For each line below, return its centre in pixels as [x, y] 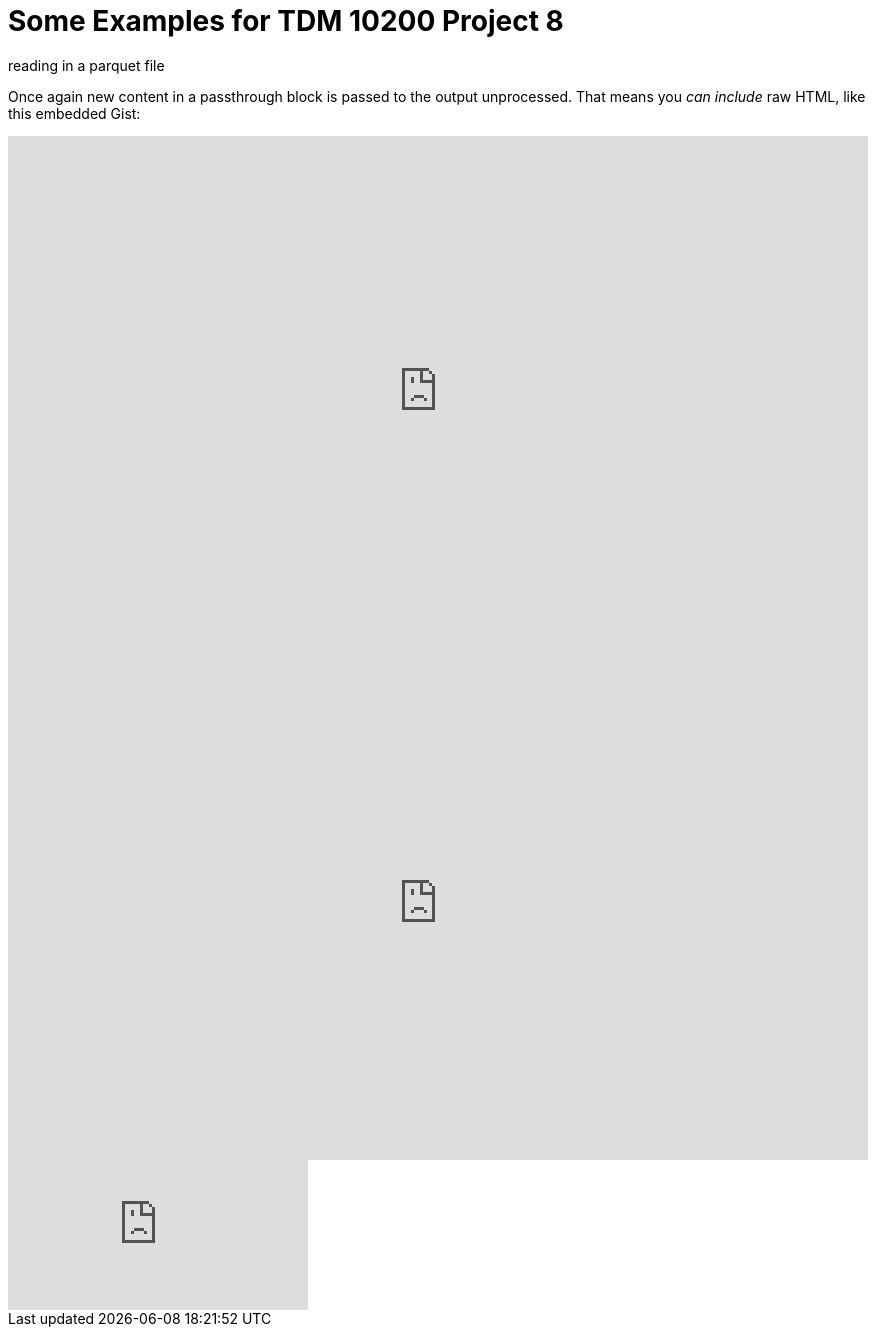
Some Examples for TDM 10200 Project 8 [286, 21]
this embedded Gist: [74, 113]
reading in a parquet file [86, 65]
